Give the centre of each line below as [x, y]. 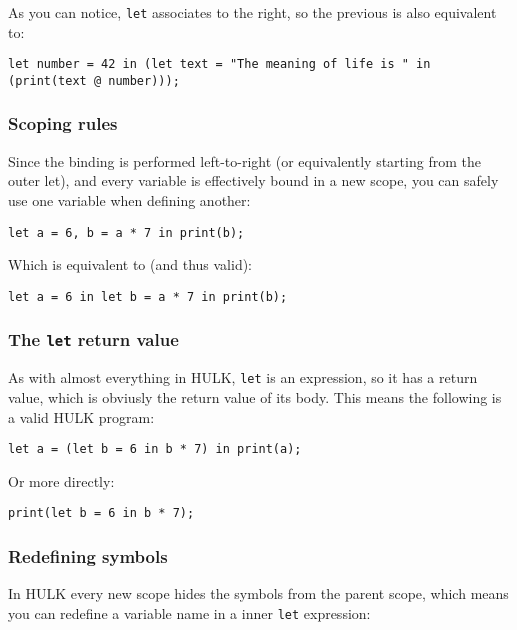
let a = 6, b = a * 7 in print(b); [126, 232]
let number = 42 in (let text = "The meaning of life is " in [219, 64]
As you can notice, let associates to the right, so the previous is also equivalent [252, 12]
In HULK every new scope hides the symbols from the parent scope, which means [258, 593]
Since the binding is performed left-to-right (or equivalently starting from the [244, 160]
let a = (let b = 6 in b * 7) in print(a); [155, 449]
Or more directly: [61, 480]
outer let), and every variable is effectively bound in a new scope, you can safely [253, 180]
